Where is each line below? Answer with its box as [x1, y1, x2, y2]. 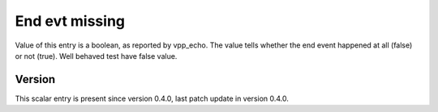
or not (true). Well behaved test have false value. [15, 51, 178, 60]
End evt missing [15, 12, 126, 30]
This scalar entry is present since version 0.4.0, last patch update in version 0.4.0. [15, 93, 290, 103]
